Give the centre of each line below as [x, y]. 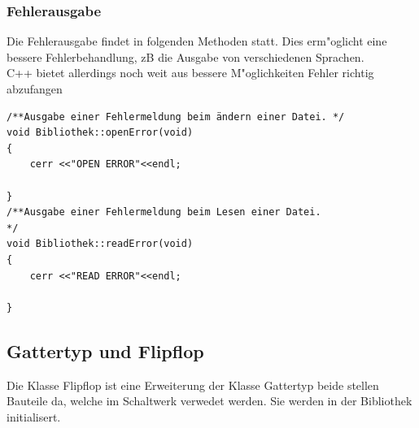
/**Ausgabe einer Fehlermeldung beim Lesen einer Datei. [164, 212]
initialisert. [34, 416]
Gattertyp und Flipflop [105, 350]
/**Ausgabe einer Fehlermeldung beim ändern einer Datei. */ [176, 117]
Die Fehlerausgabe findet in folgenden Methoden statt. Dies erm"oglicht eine [197, 41]
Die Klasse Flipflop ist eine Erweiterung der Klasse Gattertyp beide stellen [193, 385]
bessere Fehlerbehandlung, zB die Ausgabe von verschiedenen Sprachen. [185, 56]
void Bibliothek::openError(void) [100, 133]
